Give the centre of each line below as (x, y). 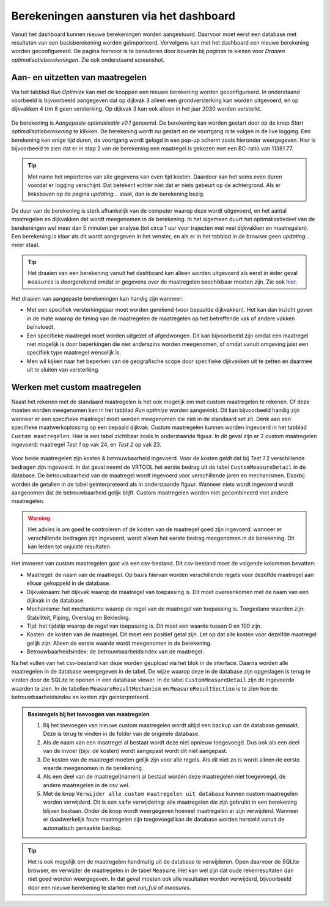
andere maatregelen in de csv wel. (86, 785)
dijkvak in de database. (56, 600)
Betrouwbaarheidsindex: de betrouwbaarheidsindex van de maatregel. (115, 652)
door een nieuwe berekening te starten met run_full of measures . (110, 887)
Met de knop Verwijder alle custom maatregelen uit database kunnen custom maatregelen (170, 794)
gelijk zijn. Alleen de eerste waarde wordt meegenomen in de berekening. (119, 643)
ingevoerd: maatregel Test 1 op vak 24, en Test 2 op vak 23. (86, 445)
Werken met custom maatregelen (76, 387)
